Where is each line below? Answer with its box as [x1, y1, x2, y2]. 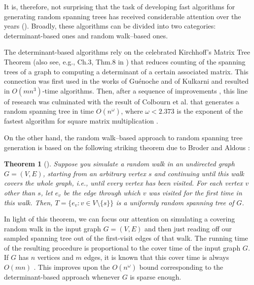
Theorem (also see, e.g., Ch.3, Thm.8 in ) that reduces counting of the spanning [4, 56, 246, 66]
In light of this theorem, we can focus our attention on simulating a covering [4, 214, 235, 224]
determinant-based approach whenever [4, 272, 120, 282]
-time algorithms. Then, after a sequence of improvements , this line [42, 85, 248, 95]
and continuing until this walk [154, 168, 244, 178]
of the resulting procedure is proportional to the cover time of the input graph [4, 242, 241, 253]
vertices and [37, 252, 73, 262]
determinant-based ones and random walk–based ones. [4, 30, 168, 40]
